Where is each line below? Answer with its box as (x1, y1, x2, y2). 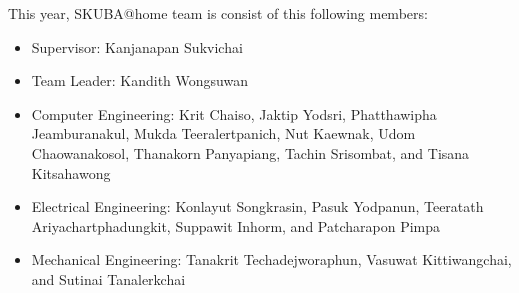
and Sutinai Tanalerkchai (31, 268, 186, 289)
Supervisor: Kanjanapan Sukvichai (31, 36, 243, 57)
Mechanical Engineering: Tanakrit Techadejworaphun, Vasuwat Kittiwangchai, (31, 249, 512, 270)
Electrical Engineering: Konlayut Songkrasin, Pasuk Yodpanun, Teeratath (31, 196, 484, 217)
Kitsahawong (31, 162, 111, 183)
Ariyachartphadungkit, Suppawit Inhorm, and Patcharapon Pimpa (31, 215, 441, 236)
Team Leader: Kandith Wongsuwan (31, 70, 248, 91)
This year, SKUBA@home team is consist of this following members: (8, 3, 428, 23)
